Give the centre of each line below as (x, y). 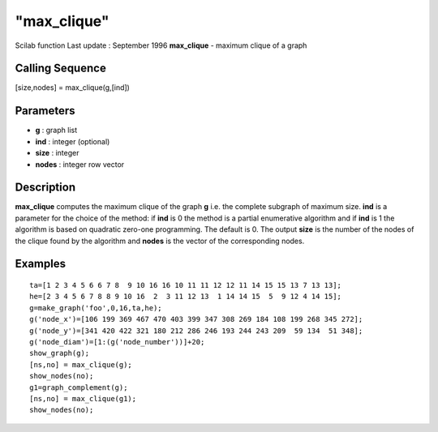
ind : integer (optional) (73, 141)
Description (45, 188)
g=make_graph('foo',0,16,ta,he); (96, 308)
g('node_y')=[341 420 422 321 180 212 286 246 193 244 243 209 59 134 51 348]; (196, 331)
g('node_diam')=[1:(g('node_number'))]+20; (117, 342)
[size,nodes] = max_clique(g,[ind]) (72, 88)
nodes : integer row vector (80, 164)
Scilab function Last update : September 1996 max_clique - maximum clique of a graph (161, 45)
